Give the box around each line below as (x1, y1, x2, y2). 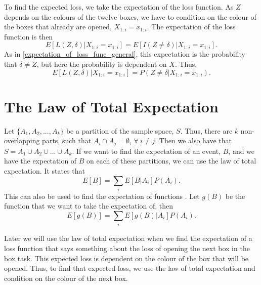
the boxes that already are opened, (4, 21, 112, 32)
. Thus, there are (180, 125, 233, 136)
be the (225, 190, 245, 201)
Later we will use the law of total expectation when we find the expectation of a (4, 233, 252, 243)
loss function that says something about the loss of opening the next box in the (4, 242, 250, 253)
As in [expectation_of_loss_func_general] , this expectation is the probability (4, 49, 245, 59)
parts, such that (42, 135, 92, 146)
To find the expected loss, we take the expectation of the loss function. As (4, 2, 234, 12)
